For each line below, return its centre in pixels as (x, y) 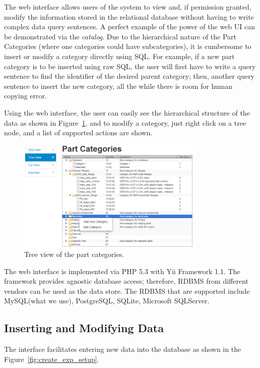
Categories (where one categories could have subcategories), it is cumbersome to (128, 46)
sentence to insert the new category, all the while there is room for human (118, 86)
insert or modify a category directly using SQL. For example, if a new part (119, 56)
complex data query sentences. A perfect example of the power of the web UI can (129, 27)
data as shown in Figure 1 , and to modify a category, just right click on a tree (125, 122)
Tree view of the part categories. (74, 254)
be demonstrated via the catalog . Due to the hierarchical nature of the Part (120, 36)
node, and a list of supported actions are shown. (78, 133)
